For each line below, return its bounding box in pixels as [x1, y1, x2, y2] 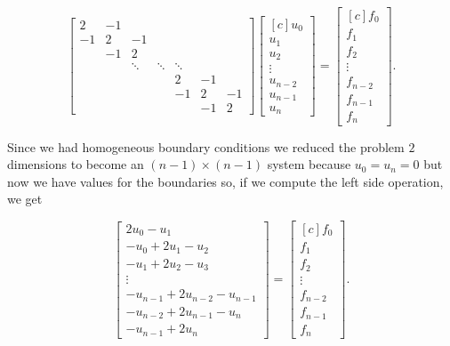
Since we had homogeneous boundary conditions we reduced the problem [7, 137, 405, 156]
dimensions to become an [7, 155, 144, 173]
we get [7, 189, 43, 208]
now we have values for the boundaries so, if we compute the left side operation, [7, 172, 444, 190]
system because [267, 155, 351, 173]
